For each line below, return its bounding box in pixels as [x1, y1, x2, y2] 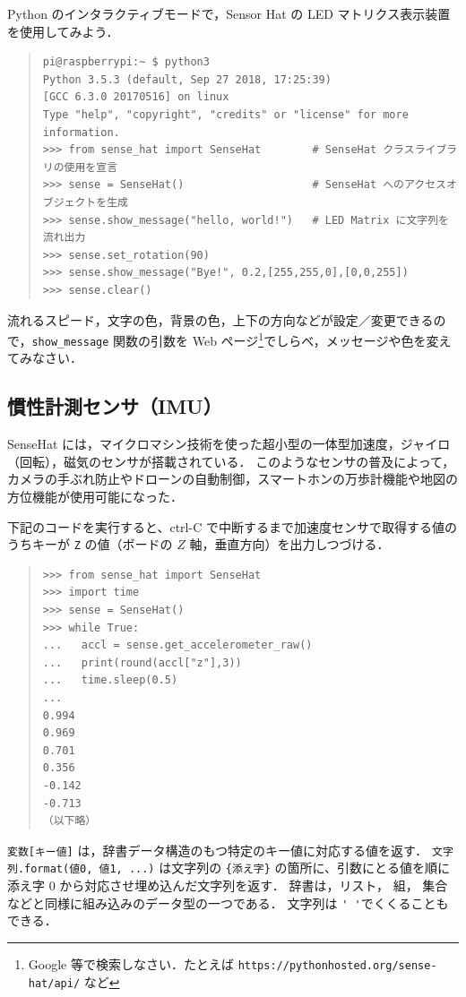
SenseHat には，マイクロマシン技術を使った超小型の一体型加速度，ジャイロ [7, 434, 451, 453]
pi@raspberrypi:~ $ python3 [42, 56, 210, 69]
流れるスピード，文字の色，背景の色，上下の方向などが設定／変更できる [7, 310, 434, 329]
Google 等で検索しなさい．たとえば [28, 954, 234, 973]
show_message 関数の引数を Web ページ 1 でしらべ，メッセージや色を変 [31, 329, 439, 349]
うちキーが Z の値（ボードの [7, 535, 173, 554]
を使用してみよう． [7, 21, 119, 40]
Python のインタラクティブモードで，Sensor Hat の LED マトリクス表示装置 [7, 4, 451, 22]
